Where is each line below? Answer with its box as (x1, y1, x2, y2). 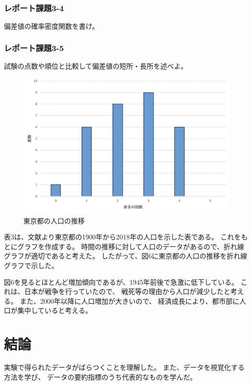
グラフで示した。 (4, 260, 58, 271)
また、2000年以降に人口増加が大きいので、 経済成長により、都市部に (19, 295, 239, 306)
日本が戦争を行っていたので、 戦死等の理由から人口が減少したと (24, 286, 231, 296)
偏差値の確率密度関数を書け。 (4, 21, 99, 31)
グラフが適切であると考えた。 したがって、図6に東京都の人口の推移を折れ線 (4, 251, 248, 261)
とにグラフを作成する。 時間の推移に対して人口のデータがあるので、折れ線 (4, 241, 244, 251)
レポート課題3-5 (4, 41, 64, 54)
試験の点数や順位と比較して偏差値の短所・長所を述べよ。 (4, 61, 188, 71)
